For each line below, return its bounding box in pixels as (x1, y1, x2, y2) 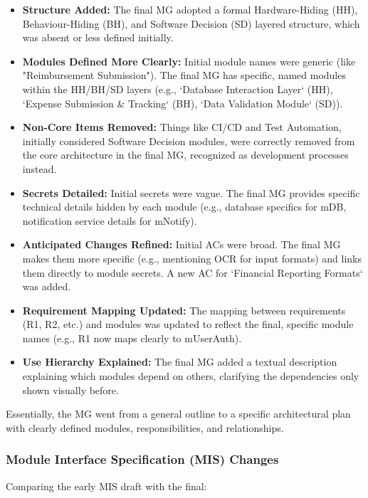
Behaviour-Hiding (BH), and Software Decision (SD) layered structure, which (22, 16, 360, 31)
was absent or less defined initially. (22, 30, 174, 45)
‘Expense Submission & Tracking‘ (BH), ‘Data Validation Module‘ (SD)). (22, 95, 343, 110)
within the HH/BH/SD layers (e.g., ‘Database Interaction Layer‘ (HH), (22, 81, 333, 96)
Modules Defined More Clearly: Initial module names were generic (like (22, 53, 356, 68)
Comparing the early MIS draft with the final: (6, 478, 207, 493)
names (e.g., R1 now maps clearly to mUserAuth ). (22, 330, 242, 345)
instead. (22, 161, 57, 176)
